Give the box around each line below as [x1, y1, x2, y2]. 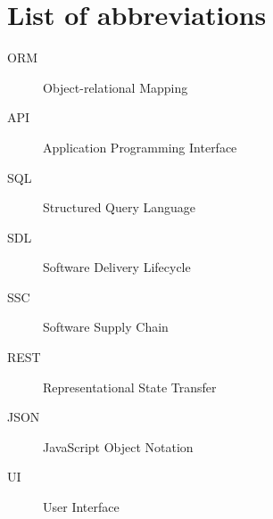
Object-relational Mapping [43, 78, 188, 96]
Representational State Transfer [43, 377, 217, 396]
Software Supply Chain [43, 317, 169, 336]
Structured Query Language [43, 198, 196, 217]
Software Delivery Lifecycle [43, 258, 191, 276]
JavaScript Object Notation [43, 437, 194, 456]
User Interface [43, 498, 120, 516]
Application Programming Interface [43, 137, 237, 156]
